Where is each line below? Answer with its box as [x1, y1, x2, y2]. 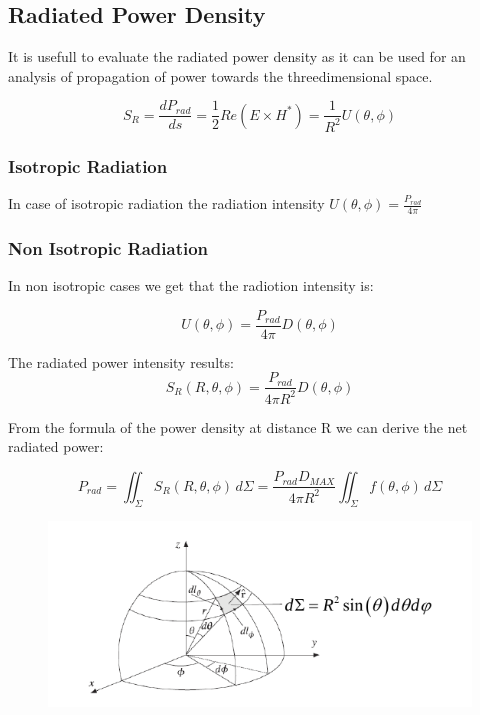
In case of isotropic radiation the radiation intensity [8, 193, 325, 214]
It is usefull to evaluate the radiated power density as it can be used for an [8, 46, 466, 67]
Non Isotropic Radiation [8, 235, 209, 260]
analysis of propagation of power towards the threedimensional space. [8, 65, 433, 86]
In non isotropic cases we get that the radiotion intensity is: [8, 275, 374, 296]
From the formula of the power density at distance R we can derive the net [8, 416, 468, 437]
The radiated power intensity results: [8, 351, 234, 372]
